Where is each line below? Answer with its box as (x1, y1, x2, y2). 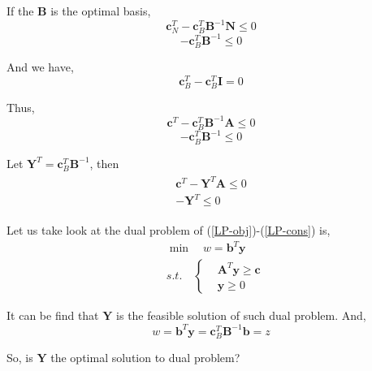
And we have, (6, 58, 74, 75)
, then (89, 154, 119, 171)
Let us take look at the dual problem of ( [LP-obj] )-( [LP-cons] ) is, (6, 222, 331, 239)
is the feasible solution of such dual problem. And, (116, 307, 366, 324)
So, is (6, 348, 33, 365)
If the (6, 2, 34, 19)
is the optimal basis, (50, 2, 151, 19)
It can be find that (6, 307, 99, 324)
